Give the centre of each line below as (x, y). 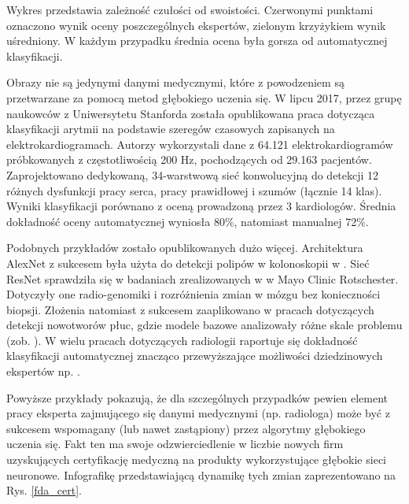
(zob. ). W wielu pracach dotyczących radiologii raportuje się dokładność (182, 340)
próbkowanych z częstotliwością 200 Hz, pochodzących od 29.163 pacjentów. (189, 159)
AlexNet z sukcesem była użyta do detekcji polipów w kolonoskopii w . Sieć (188, 263)
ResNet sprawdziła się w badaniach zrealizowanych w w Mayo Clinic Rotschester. (203, 278)
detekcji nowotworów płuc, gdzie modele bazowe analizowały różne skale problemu (204, 325)
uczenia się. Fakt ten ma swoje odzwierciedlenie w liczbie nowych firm (175, 444)
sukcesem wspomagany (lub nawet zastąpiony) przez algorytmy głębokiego (186, 428)
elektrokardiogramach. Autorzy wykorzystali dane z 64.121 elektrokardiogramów (200, 144)
